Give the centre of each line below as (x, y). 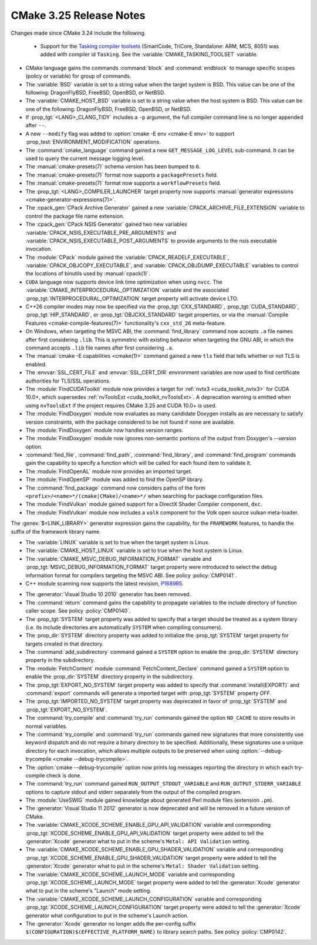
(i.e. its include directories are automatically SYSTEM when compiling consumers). (124, 627)
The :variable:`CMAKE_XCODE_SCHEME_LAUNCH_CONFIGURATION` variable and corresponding (144, 899)
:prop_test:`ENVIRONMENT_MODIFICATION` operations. (93, 142)
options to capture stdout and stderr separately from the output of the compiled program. (134, 792)
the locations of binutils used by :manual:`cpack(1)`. (88, 274)
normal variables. (46, 726)
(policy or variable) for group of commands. (78, 76)
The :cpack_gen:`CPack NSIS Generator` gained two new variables (106, 224)
